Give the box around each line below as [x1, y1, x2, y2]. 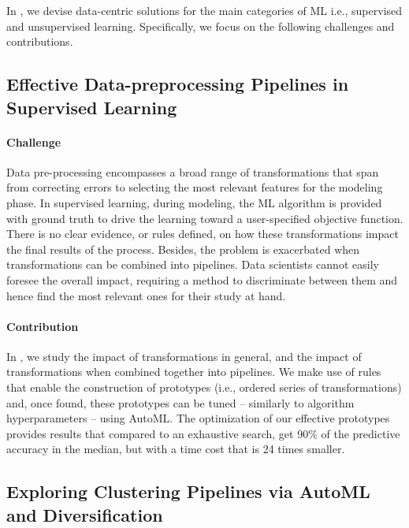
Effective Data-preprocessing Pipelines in [6, 72, 349, 96]
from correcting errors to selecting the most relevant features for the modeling [6, 179, 383, 195]
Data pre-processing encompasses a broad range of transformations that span [6, 163, 379, 180]
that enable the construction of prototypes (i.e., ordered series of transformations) [6, 379, 402, 396]
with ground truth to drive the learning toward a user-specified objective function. [6, 210, 403, 226]
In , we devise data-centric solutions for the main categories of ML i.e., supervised [6, 2, 403, 18]
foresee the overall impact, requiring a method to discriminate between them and [6, 271, 398, 288]
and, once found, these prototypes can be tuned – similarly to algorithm [6, 394, 355, 411]
